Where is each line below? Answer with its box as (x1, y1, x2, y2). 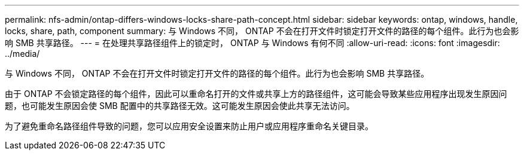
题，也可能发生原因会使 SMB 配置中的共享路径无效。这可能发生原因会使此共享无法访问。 (5, 101, 355, 111)
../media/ (5, 48, 40, 59)
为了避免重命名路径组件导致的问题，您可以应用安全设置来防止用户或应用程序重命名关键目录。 (5, 121, 373, 131)
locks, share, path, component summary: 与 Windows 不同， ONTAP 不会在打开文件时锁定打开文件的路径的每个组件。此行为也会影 (5, 26, 519, 36)
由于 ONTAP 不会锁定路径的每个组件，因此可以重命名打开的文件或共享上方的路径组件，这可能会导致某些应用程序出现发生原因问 (5, 89, 507, 99)
